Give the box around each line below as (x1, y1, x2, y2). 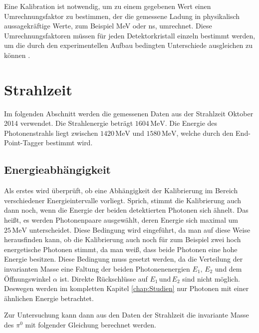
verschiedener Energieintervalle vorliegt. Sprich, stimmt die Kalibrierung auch (4, 195, 242, 205)
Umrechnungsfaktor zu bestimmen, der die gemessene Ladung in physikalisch (4, 10, 240, 21)
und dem (215, 264, 242, 274)
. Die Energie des (165, 118, 218, 128)
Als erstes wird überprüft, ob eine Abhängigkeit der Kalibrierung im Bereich (4, 185, 238, 196)
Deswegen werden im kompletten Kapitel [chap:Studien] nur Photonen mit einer (4, 283, 249, 294)
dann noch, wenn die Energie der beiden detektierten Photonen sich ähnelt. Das (4, 205, 249, 215)
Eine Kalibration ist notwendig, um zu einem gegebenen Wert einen (4, 1, 211, 11)
